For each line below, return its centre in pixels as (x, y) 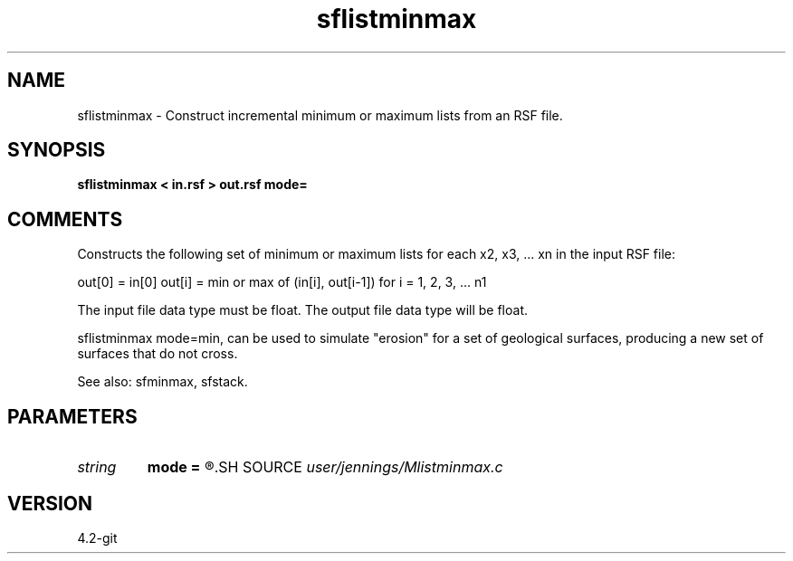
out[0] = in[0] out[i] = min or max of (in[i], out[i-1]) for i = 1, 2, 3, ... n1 (282, 282)
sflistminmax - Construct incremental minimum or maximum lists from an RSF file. (320, 115)
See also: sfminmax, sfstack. (162, 382)
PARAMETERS (72, 416)
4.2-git (97, 537)
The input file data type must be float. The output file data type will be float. (302, 310)
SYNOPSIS (57, 150)
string (97, 467)
